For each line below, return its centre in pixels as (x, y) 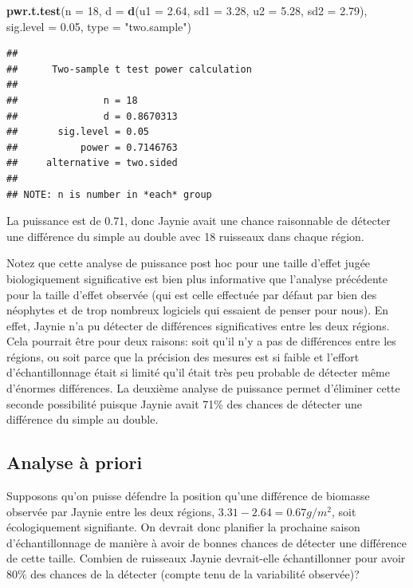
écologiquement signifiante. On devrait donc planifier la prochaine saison (183, 527)
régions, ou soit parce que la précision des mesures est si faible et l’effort (183, 356)
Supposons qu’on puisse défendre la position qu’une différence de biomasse (188, 496)
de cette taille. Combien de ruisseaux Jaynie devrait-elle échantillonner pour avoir (206, 558)
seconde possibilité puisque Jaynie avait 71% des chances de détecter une (184, 403)
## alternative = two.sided (92, 163)
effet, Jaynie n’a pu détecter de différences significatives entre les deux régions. (198, 325)
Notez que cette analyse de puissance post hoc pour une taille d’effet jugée (189, 263)
